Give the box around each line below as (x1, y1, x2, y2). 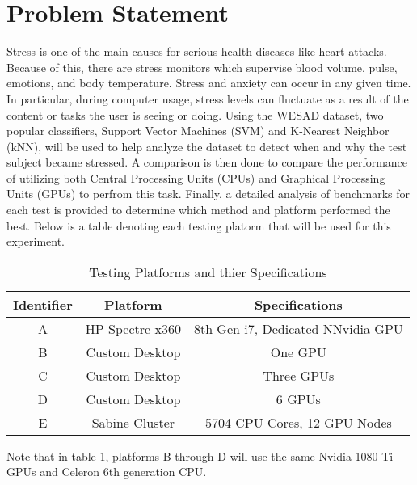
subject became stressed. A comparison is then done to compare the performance (6, 154, 408, 171)
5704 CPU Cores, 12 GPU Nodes (204, 412, 392, 432)
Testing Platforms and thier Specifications (89, 262, 327, 281)
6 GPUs (276, 389, 321, 408)
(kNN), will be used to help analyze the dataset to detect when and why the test (6, 137, 407, 154)
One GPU (270, 342, 326, 361)
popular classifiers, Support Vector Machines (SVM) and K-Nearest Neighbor (6, 122, 390, 139)
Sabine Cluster (91, 412, 175, 432)
